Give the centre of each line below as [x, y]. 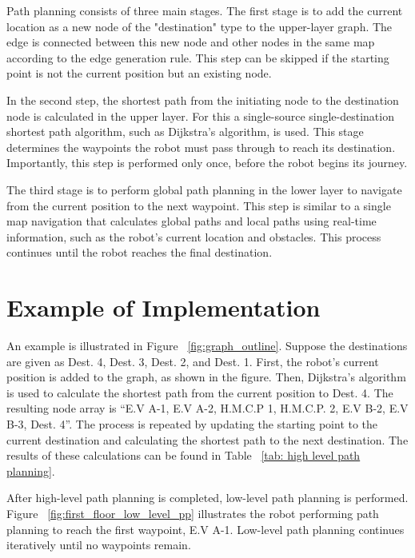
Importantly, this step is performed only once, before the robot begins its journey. [207, 163]
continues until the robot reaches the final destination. [140, 252]
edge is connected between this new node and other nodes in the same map [191, 42]
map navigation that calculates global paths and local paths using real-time [192, 221]
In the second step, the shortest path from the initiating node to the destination [203, 100]
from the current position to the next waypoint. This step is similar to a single [199, 205]
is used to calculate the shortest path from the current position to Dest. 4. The [200, 392]
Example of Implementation [164, 307]
